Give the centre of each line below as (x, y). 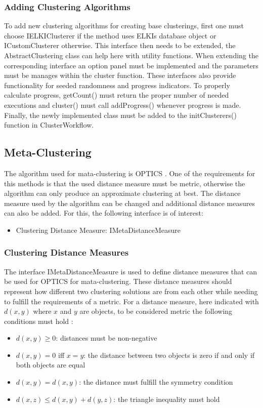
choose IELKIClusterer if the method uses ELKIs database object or (110, 35)
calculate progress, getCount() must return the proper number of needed (117, 95)
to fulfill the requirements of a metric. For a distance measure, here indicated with (131, 301)
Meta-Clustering (48, 152)
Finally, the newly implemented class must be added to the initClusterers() (120, 115)
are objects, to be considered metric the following (156, 311)
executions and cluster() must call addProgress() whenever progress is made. (123, 105)
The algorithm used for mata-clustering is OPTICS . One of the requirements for (130, 173)
